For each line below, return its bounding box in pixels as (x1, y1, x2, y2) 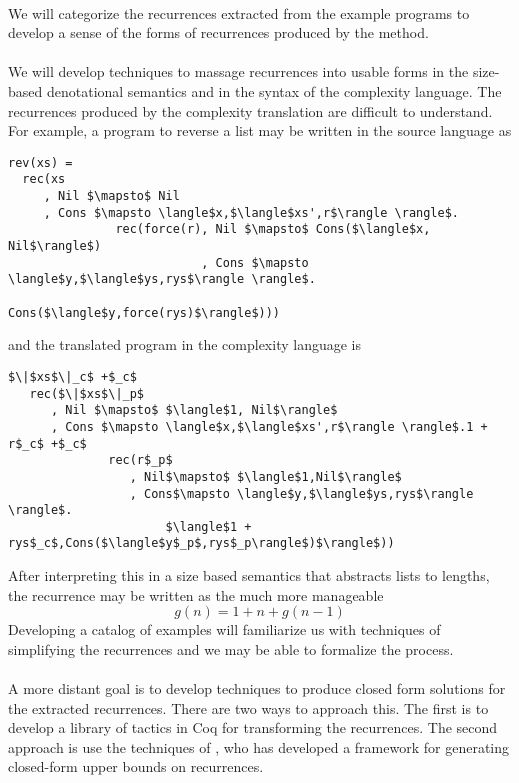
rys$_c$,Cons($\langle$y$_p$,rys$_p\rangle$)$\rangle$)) (8, 536, 395, 551)
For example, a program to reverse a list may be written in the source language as (8, 120, 512, 141)
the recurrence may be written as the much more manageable (8, 584, 384, 605)
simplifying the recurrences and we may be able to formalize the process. (8, 638, 454, 659)
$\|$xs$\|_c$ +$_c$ (8, 369, 137, 384)
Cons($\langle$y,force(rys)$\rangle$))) (8, 305, 281, 320)
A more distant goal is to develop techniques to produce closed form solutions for (8, 678, 506, 699)
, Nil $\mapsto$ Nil (43, 189, 180, 204)
